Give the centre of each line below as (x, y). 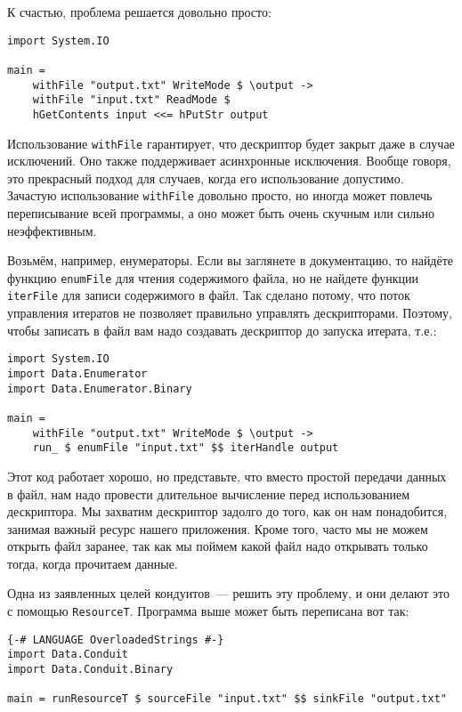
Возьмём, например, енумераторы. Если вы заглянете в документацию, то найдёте (231, 260)
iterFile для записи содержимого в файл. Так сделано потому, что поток (209, 295)
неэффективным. (52, 230)
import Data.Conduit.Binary (90, 670)
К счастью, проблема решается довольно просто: (139, 12)
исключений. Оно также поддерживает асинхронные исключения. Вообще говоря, (229, 161)
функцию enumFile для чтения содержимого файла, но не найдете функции (213, 277)
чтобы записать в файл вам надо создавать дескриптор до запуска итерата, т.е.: (222, 330)
